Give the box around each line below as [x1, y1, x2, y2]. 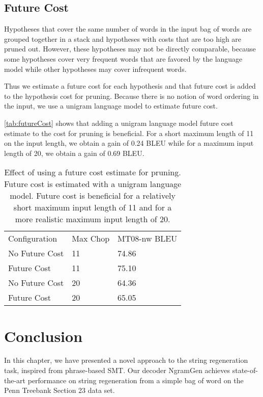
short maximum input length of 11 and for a [13, 201, 172, 214]
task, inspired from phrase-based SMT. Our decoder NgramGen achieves [4, 365, 230, 376]
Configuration [8, 232, 57, 245]
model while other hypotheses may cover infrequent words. [4, 63, 187, 74]
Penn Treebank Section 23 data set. [4, 385, 115, 395]
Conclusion [4, 325, 83, 346]
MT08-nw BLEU [118, 232, 178, 245]
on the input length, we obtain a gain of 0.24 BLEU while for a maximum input [4, 138, 254, 148]
